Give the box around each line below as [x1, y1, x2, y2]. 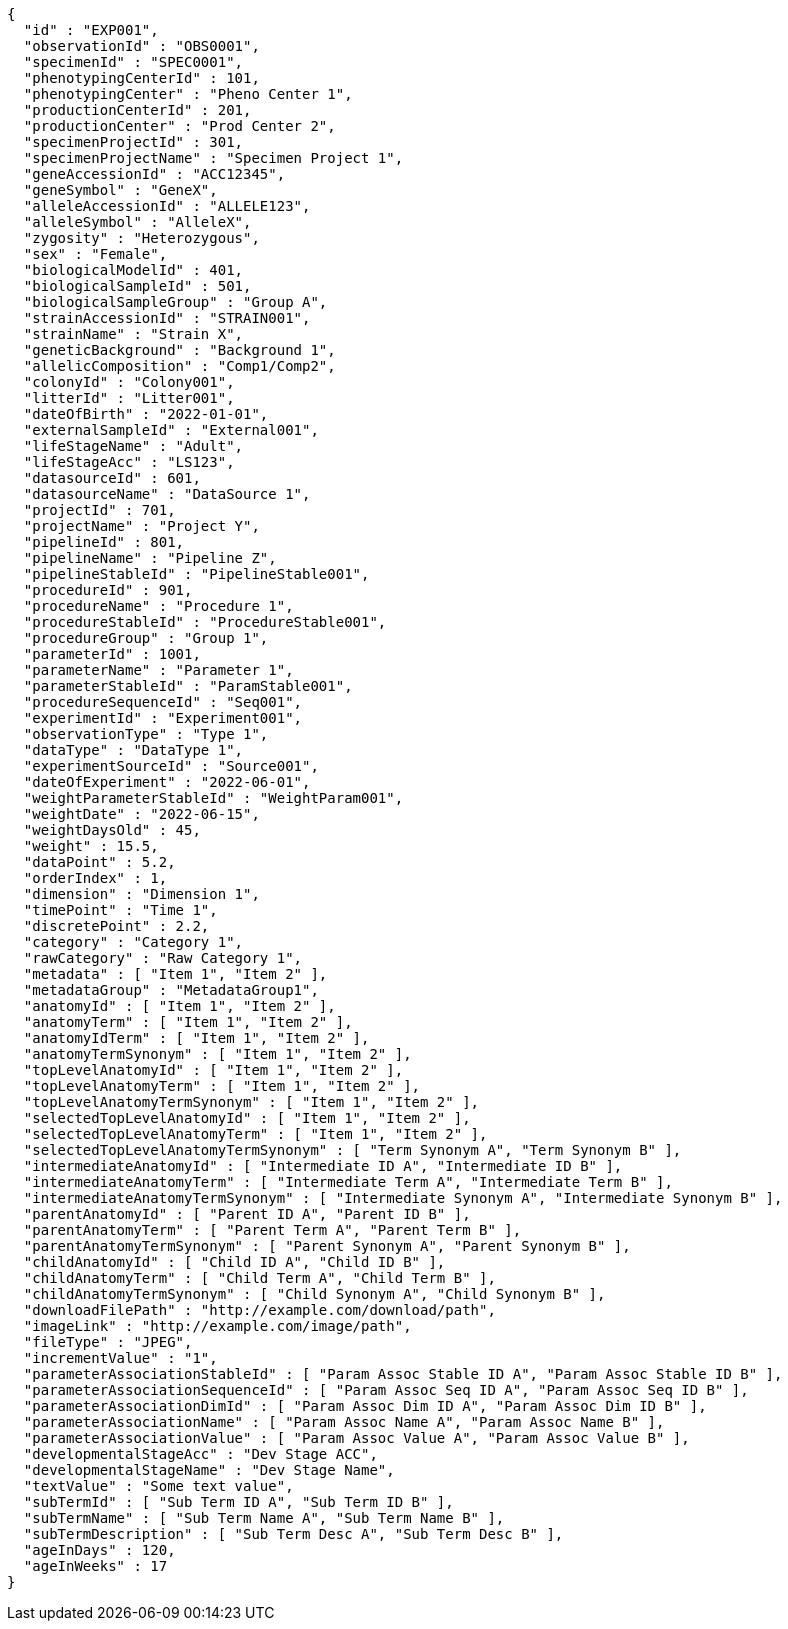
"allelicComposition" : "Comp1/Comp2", [23, 358, 336, 374]
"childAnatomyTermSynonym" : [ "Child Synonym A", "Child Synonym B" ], [23, 1286, 606, 1302]
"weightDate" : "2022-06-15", [23, 806, 260, 822]
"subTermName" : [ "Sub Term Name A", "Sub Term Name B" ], [23, 1510, 505, 1526]
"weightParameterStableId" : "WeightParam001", [23, 790, 404, 806]
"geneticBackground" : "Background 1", [23, 342, 336, 358]
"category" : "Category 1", [23, 934, 244, 950]
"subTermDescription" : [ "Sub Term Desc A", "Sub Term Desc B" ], [23, 1526, 564, 1542]
